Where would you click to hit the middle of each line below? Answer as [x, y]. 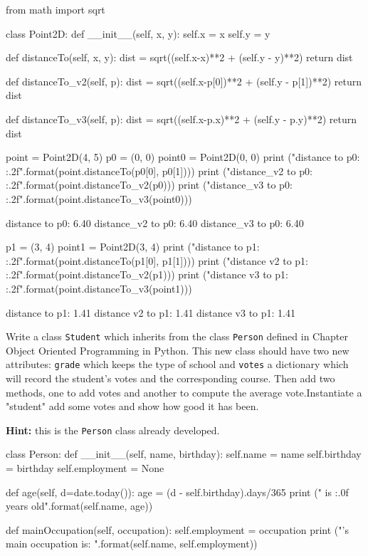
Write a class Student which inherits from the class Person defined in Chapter [177, 336]
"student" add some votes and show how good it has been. [132, 406]
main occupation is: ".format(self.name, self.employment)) [132, 544]
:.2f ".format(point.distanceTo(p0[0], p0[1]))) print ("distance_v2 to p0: [159, 171]
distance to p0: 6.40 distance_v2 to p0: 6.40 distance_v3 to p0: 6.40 [155, 222]
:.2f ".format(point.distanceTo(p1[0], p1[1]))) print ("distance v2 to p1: [157, 260]
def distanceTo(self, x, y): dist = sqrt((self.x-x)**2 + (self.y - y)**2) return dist [179, 57]
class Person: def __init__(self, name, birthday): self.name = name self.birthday [184, 454]
